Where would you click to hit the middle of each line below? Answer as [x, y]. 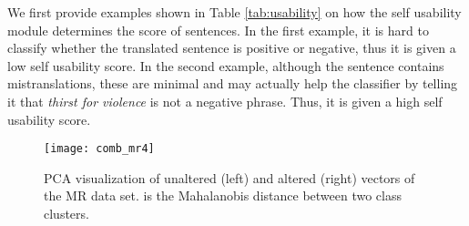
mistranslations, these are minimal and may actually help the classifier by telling [233, 83]
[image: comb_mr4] [99, 149]
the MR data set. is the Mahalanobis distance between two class [223, 195]
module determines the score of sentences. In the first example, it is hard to [218, 30]
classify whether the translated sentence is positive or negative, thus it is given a [232, 48]
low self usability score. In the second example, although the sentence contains [226, 65]
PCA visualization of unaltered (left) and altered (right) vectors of [229, 177]
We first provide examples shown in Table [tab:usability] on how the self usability [234, 12]
